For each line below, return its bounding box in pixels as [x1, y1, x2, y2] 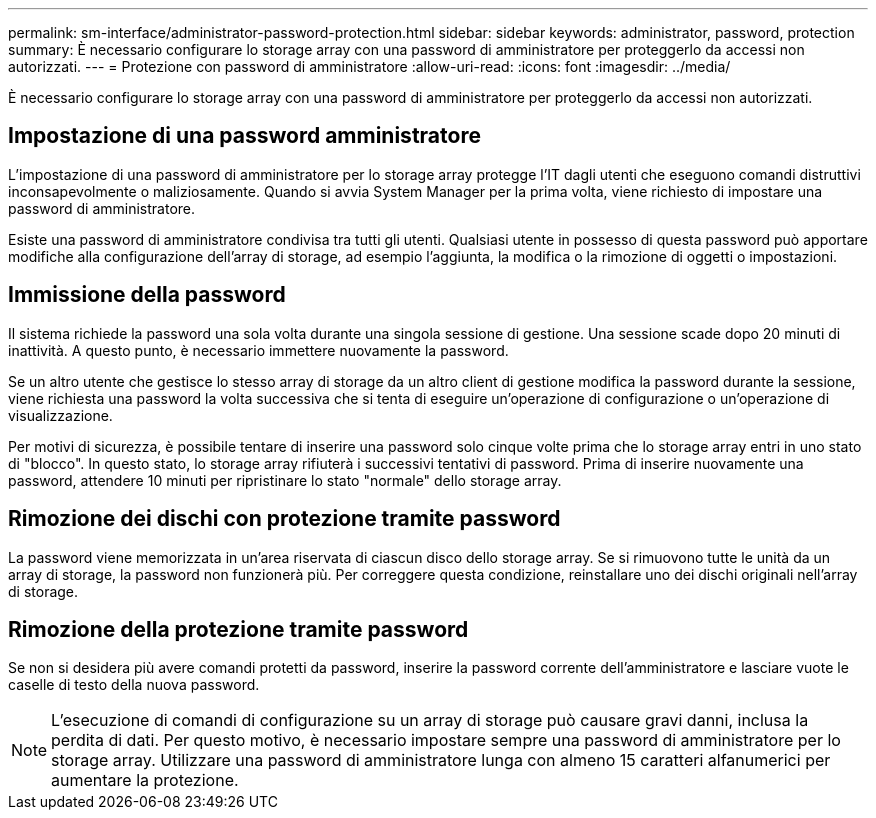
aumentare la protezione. [51, 770, 239, 791]
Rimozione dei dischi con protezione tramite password [8, 506, 561, 532]
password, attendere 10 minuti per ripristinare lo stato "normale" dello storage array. [8, 471, 562, 489]
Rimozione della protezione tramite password [8, 616, 469, 642]
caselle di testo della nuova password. [8, 676, 260, 694]
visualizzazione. [8, 406, 113, 424]
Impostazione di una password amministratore [8, 123, 481, 149]
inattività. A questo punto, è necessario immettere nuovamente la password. [8, 341, 509, 359]
